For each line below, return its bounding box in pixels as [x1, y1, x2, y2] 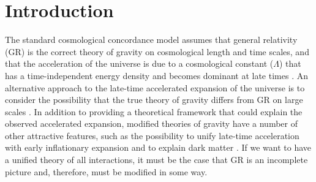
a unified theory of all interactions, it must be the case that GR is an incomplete [5, 153, 308, 166]
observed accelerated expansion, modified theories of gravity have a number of [5, 117, 298, 130]
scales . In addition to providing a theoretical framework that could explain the [5, 105, 303, 118]
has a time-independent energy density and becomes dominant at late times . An [5, 69, 308, 82]
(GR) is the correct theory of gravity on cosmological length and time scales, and [5, 45, 309, 58]
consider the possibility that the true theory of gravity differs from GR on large [5, 93, 303, 106]
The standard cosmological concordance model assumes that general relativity [5, 33, 298, 46]
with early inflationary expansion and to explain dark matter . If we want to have [5, 141, 312, 154]
